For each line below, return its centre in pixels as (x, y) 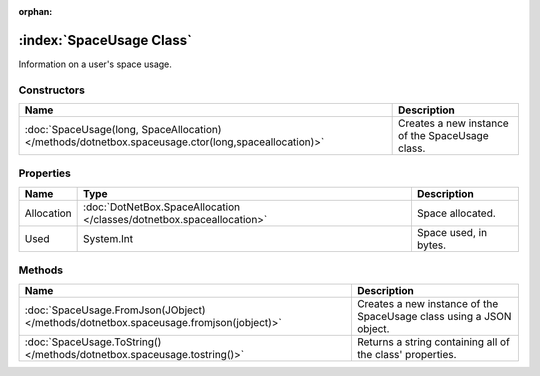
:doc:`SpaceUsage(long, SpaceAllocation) (123, 130)
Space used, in (452, 232)
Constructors (51, 90)
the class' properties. (406, 354)
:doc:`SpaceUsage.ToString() (93, 342)
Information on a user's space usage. (95, 64)
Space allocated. (456, 213)
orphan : (35, 11)
